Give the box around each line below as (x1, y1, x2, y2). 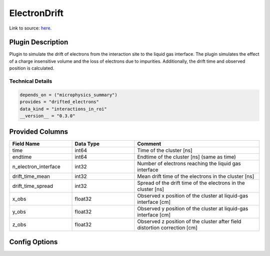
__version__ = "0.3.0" (19, 113, 75, 119)
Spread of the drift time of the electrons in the (137, 179, 245, 186)
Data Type (74, 140, 100, 147)
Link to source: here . (9, 25, 52, 31)
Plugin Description (9, 38, 68, 47)
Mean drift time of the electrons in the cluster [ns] (137, 173, 254, 180)
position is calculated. (9, 65, 54, 71)
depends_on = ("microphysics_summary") (19, 92, 117, 98)
